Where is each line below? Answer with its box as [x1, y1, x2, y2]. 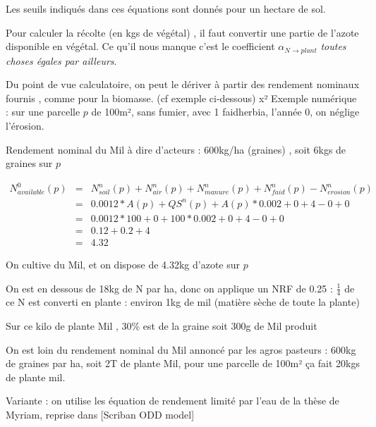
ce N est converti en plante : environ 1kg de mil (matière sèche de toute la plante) [6, 295, 360, 309]
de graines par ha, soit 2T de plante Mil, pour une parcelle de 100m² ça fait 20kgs [6, 356, 360, 371]
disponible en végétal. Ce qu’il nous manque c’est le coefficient [6, 39, 275, 54]
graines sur [6, 156, 53, 171]
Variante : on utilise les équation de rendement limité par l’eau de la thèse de [6, 393, 339, 408]
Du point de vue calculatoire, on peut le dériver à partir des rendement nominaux [6, 77, 360, 92]
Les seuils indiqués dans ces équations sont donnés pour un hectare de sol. [6, 1, 326, 16]
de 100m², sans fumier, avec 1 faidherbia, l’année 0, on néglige [91, 104, 360, 119]
